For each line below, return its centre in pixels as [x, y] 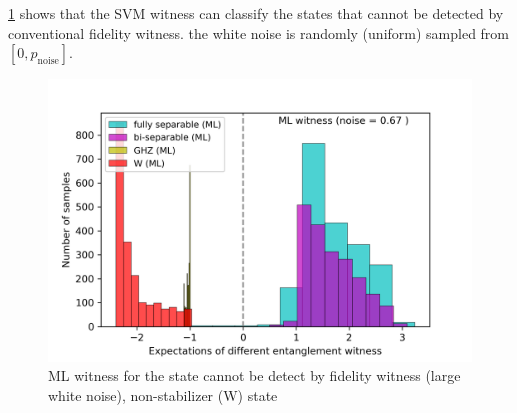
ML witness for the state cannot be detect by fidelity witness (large [254, 375]
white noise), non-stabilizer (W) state [163, 394]
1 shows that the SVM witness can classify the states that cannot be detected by [256, 13]
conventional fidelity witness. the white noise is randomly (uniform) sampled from [259, 32]
